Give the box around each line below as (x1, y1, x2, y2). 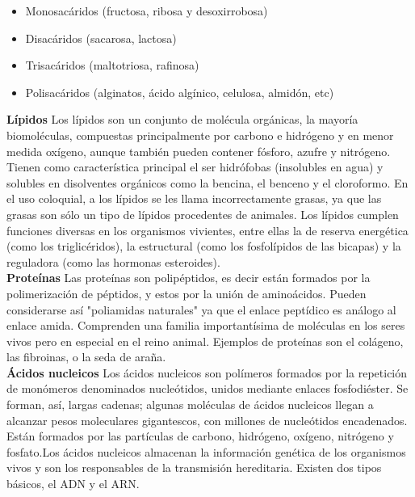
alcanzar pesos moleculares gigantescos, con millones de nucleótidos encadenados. (6, 411, 408, 428)
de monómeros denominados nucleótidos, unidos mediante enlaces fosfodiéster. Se (6, 380, 409, 397)
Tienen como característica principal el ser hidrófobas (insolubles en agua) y (6, 158, 384, 175)
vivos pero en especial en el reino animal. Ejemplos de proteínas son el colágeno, (6, 332, 404, 349)
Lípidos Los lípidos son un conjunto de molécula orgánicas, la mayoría (6, 111, 358, 128)
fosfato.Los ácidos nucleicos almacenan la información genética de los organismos (6, 443, 406, 460)
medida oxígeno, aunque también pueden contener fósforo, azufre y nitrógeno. (6, 142, 391, 159)
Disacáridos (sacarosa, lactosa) (25, 29, 177, 46)
